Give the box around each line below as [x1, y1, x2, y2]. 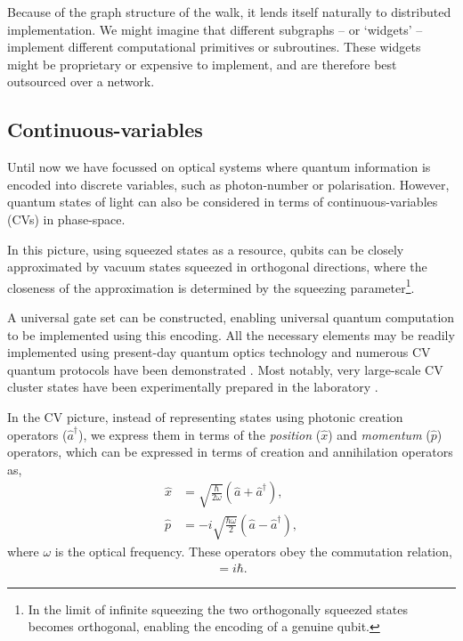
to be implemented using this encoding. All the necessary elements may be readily [7, 325, 455, 344]
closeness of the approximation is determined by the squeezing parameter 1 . [7, 275, 415, 296]
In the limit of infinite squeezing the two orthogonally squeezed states [28, 599, 408, 618]
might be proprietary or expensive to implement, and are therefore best [7, 54, 397, 73]
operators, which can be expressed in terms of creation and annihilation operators [7, 442, 453, 461]
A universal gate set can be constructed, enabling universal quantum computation [7, 307, 455, 326]
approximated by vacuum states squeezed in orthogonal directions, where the [7, 257, 427, 276]
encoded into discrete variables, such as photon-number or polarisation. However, [7, 174, 450, 193]
